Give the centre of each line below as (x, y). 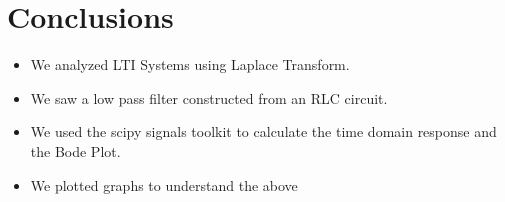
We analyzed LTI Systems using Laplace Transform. (190, 64)
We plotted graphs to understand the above (164, 184)
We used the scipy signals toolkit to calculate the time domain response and (263, 131)
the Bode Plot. (75, 150)
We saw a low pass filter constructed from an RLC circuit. (209, 97)
